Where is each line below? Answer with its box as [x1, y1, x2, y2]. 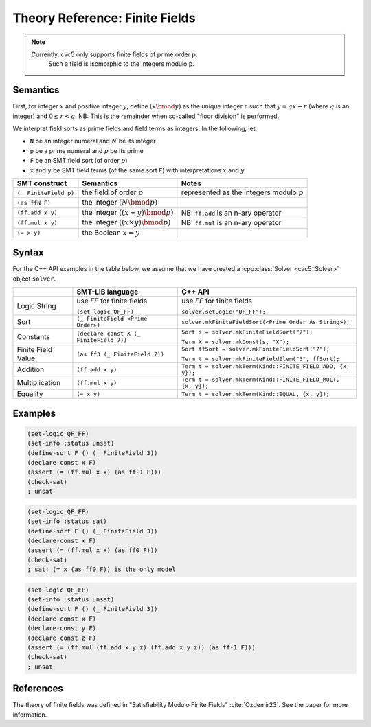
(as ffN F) [16, 199, 52, 207]
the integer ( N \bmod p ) [82, 198, 158, 207]
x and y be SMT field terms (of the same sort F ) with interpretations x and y [30, 165, 245, 174]
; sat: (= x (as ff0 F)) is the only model [27, 566, 177, 573]
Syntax [12, 247, 44, 259]
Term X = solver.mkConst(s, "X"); [181, 338, 290, 346]
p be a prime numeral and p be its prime [30, 146, 144, 154]
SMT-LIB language [76, 287, 139, 297]
